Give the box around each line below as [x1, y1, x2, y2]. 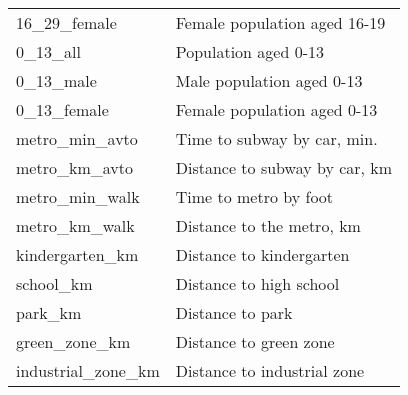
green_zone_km [16, 330, 131, 353]
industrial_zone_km [16, 359, 160, 382]
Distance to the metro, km [175, 214, 361, 237]
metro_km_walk [16, 214, 135, 237]
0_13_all [16, 40, 81, 63]
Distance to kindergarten [175, 243, 350, 266]
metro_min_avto [16, 127, 138, 150]
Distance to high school [175, 272, 340, 295]
